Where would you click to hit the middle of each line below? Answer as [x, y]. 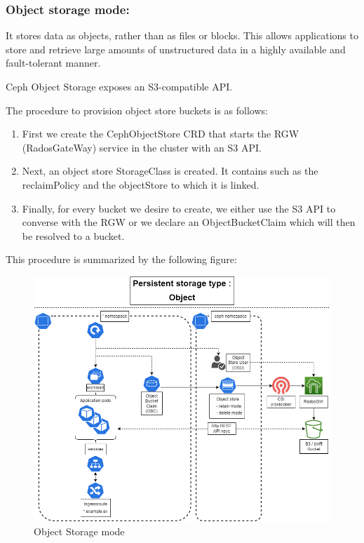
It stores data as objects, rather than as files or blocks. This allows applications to [182, 35]
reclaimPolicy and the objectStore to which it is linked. [141, 184]
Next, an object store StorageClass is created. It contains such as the [170, 171]
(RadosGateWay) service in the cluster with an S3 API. [142, 147]
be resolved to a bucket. [73, 235]
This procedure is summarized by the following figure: [121, 259]
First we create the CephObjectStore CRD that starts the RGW [161, 134]
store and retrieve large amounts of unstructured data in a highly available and [176, 49]
